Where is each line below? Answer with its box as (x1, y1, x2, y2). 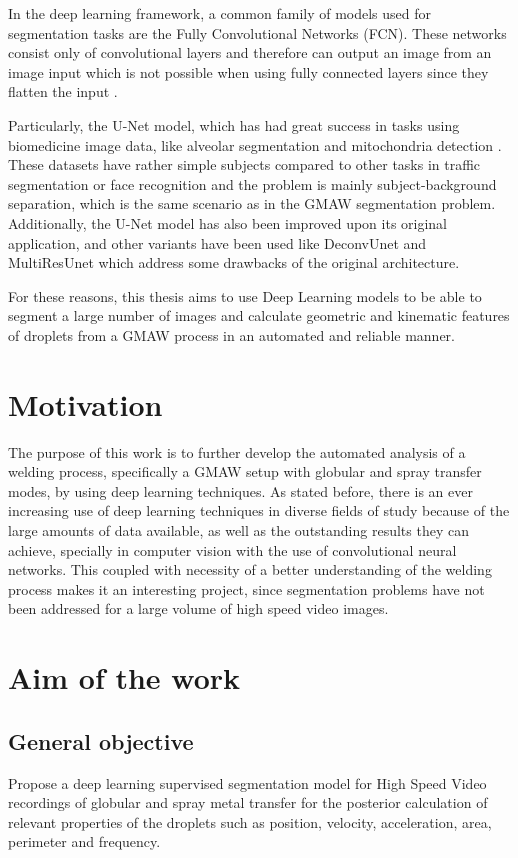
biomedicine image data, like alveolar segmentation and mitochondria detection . (8, 134, 502, 155)
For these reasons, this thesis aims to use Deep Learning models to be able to (8, 285, 482, 306)
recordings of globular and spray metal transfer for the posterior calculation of (8, 792, 488, 813)
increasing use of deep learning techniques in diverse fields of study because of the (8, 500, 510, 521)
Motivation (8, 383, 163, 424)
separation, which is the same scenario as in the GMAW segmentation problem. (8, 193, 496, 214)
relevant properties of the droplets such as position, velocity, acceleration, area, (8, 811, 492, 832)
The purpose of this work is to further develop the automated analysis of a (8, 441, 466, 462)
